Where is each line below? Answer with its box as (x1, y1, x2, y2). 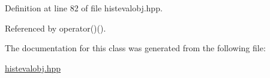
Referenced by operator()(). (5, 21, 106, 34)
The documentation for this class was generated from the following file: (5, 42, 266, 54)
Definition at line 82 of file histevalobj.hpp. (5, 2, 163, 14)
